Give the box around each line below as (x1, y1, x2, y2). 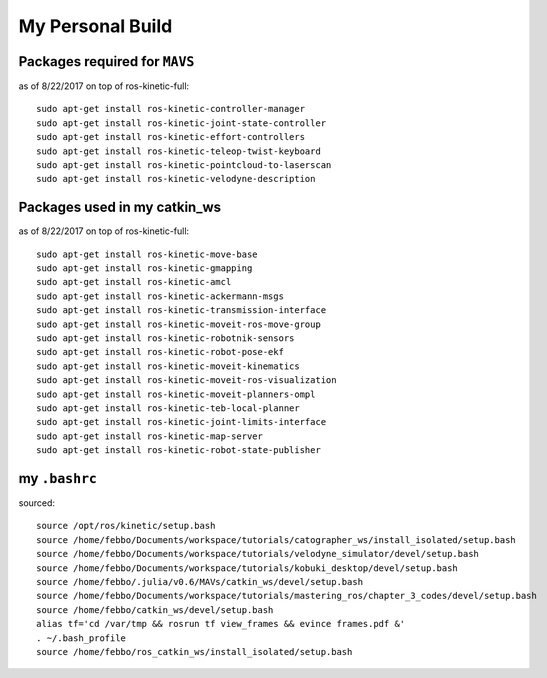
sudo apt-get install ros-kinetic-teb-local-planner (36, 403, 300, 414)
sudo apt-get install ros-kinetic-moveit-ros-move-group (36, 318, 322, 330)
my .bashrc (18, 470, 97, 487)
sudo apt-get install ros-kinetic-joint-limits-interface (36, 416, 327, 428)
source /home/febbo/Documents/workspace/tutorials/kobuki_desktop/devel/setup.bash (36, 562, 459, 574)
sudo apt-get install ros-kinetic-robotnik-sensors (36, 333, 295, 344)
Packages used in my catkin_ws (18, 199, 222, 216)
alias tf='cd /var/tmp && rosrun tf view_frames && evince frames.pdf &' (36, 618, 406, 630)
